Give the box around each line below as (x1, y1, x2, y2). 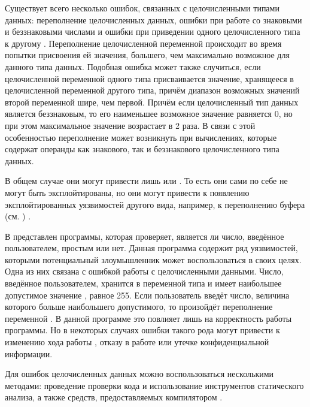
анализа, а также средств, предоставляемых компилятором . (5, 391, 223, 403)
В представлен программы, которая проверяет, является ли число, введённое (5, 230, 284, 242)
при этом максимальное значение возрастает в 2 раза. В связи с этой (5, 119, 256, 131)
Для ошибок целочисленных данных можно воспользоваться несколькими (5, 367, 274, 380)
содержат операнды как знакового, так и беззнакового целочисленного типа (5, 143, 279, 155)
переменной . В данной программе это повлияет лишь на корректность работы (5, 312, 292, 324)
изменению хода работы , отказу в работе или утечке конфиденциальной (5, 336, 269, 348)
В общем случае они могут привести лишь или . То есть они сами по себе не (5, 174, 288, 187)
